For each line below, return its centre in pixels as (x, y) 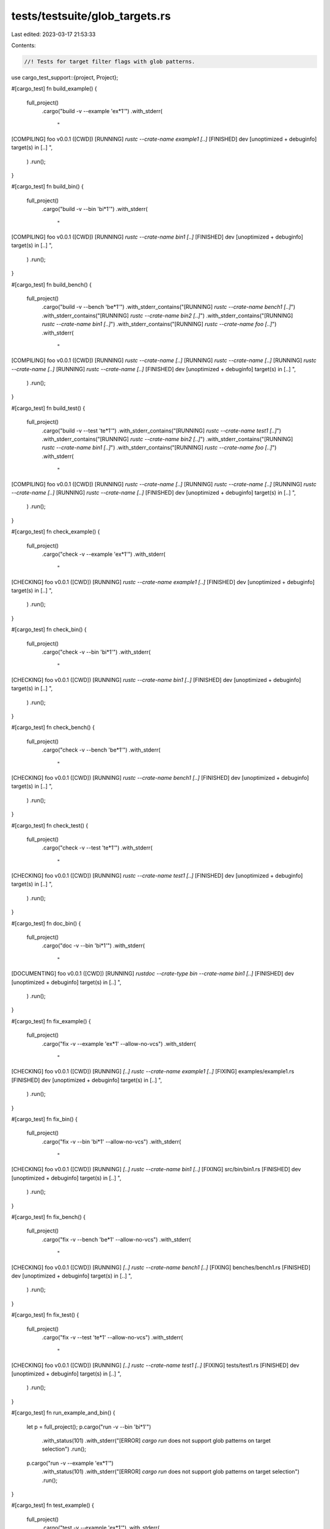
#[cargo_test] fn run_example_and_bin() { (63, 1413)
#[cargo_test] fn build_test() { (48, 408)
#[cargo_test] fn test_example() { (53, 1505)
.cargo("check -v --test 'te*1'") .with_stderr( (97, 848)
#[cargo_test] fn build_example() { (54, 89)
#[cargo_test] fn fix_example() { (51, 1021)
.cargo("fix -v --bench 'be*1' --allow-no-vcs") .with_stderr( (116, 1239)
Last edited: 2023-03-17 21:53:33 (53, 34)
